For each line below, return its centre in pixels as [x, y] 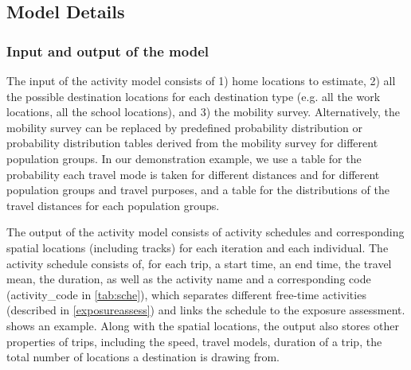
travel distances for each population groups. [113, 205]
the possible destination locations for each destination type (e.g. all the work [194, 96]
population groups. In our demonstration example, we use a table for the [184, 158]
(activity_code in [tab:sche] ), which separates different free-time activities [186, 294]
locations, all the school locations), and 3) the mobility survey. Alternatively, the [203, 112]
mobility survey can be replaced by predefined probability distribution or [184, 127]
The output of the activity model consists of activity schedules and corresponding [205, 232]
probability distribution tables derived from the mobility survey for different [192, 143]
